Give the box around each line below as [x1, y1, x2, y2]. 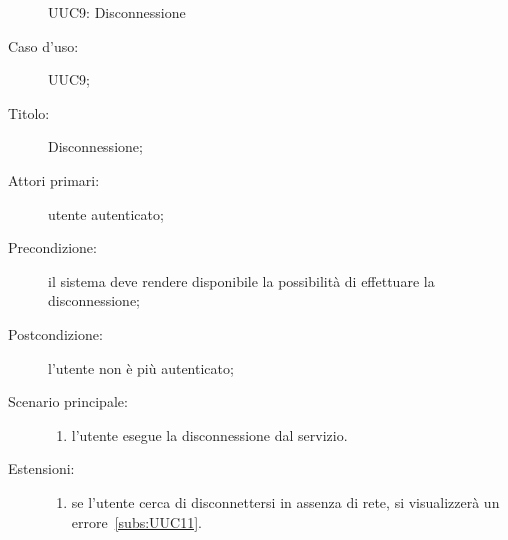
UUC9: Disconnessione [48, 2, 186, 22]
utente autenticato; [48, 203, 164, 224]
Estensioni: [8, 458, 75, 479]
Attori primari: [8, 169, 100, 190]
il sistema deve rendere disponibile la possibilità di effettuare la [48, 270, 435, 291]
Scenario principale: [8, 391, 128, 412]
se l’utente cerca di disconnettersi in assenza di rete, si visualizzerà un [71, 491, 500, 512]
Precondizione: [8, 237, 97, 258]
